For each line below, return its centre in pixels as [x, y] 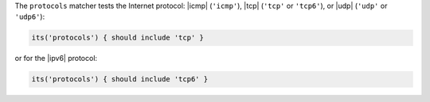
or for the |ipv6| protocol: [56, 59]
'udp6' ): [30, 17]
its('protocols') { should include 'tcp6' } [120, 79]
